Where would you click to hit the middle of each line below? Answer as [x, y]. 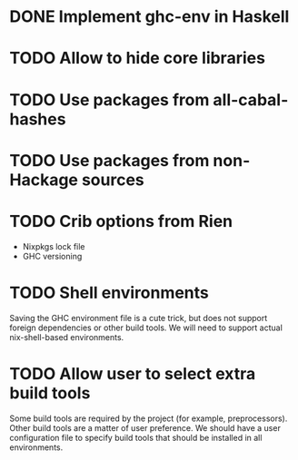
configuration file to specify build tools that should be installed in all [136, 437]
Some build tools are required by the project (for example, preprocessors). [149, 418]
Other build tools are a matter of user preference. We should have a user [145, 427]
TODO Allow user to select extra [133, 373]
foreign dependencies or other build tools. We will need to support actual [146, 328]
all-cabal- [251, 99]
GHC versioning [52, 256]
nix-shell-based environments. [67, 337]
